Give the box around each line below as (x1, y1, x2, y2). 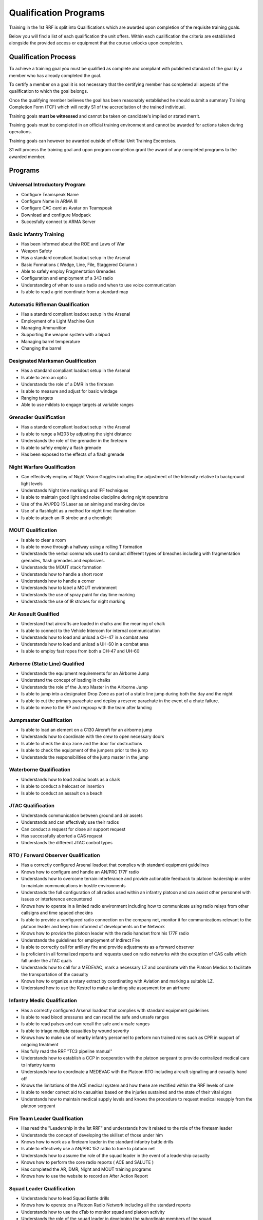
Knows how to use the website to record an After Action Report (21, 1173, 148, 1179)
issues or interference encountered (21, 896, 92, 902)
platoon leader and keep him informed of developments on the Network (21, 923, 165, 929)
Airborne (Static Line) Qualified (9, 660, 85, 667)
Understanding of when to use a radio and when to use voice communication (21, 282, 176, 288)
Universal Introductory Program (9, 181, 86, 188)
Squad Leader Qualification (9, 1185, 75, 1192)
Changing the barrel (21, 346, 62, 351)
